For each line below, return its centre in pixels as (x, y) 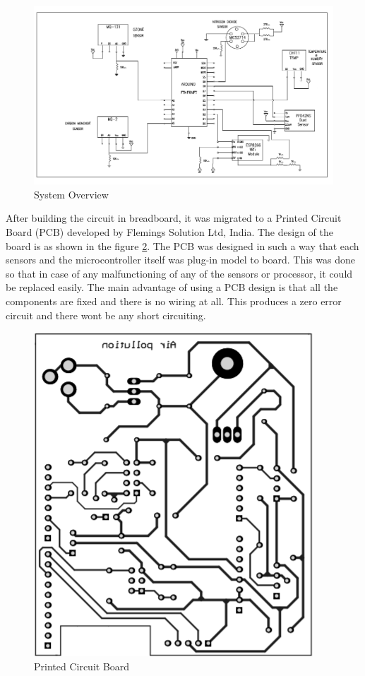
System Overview (71, 194)
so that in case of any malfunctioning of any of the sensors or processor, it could (179, 273)
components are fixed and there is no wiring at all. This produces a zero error (174, 301)
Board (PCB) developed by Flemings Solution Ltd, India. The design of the (169, 232)
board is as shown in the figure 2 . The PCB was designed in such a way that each (182, 245)
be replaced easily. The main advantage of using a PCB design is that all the (172, 287)
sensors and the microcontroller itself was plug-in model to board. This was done (180, 260)
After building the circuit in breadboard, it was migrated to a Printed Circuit (174, 218)
